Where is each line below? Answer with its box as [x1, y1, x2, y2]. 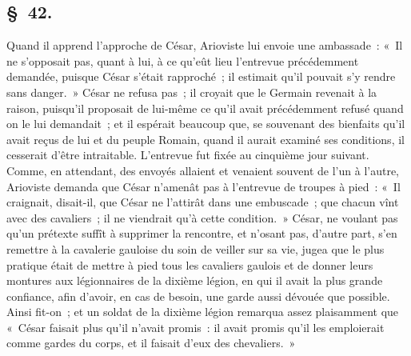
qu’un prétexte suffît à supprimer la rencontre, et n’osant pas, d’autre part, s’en [6, 225, 397, 242]
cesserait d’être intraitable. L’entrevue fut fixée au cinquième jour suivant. [6, 146, 369, 163]
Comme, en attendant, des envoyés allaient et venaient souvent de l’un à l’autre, [6, 162, 400, 178]
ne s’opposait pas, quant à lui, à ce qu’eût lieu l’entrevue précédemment [6, 52, 359, 69]
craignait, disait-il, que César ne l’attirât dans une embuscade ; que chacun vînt [6, 194, 399, 210]
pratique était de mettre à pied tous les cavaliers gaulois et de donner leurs [6, 256, 373, 273]
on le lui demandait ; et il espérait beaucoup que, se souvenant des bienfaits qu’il [6, 115, 405, 132]
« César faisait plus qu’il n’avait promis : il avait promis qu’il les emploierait [6, 318, 385, 335]
